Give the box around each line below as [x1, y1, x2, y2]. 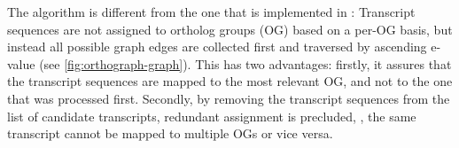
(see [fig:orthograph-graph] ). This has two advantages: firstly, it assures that [39, 54, 452, 73]
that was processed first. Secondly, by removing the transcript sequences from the [7, 89, 450, 107]
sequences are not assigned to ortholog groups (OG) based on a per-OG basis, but [7, 19, 453, 38]
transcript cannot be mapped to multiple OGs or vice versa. [7, 124, 333, 143]
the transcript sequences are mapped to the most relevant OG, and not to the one [7, 72, 453, 90]
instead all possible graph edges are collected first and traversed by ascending [7, 37, 427, 56]
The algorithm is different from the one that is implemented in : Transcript [7, 3, 416, 20]
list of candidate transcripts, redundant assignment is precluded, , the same [7, 106, 416, 125]
